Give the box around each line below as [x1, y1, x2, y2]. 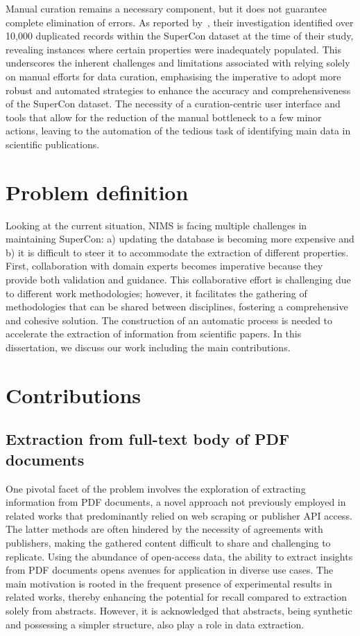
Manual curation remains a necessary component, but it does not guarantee [6, 1, 327, 15]
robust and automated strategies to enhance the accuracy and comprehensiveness [6, 82, 351, 97]
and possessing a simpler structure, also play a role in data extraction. [6, 617, 305, 631]
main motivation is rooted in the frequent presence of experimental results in [6, 576, 332, 590]
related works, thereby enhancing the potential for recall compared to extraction [6, 590, 347, 604]
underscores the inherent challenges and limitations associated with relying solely [6, 55, 350, 70]
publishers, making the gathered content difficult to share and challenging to [6, 535, 331, 549]
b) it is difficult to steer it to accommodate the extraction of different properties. [6, 245, 349, 259]
